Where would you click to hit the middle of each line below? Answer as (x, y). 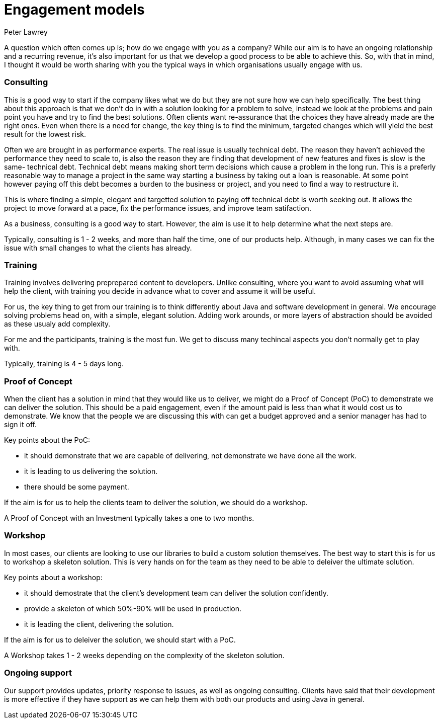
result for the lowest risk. (45, 134)
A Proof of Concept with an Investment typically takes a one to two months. (129, 518)
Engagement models (74, 10)
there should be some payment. (77, 487)
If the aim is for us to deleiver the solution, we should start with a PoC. (120, 639)
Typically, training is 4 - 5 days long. (64, 364)
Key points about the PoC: (47, 440)
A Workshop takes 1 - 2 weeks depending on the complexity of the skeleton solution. (144, 655)
